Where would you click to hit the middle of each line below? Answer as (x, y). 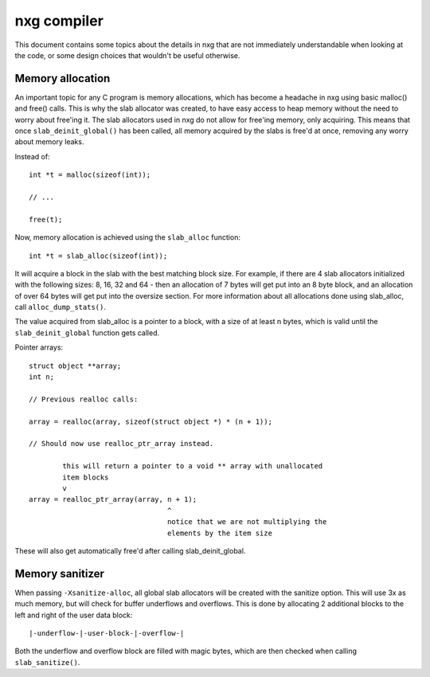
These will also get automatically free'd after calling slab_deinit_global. (130, 550)
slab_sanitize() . (47, 662)
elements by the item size (220, 533)
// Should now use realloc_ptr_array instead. (121, 444)
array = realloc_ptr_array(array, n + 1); (113, 499)
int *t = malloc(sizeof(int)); (90, 175)
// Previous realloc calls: (84, 399)
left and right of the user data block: (74, 615)
